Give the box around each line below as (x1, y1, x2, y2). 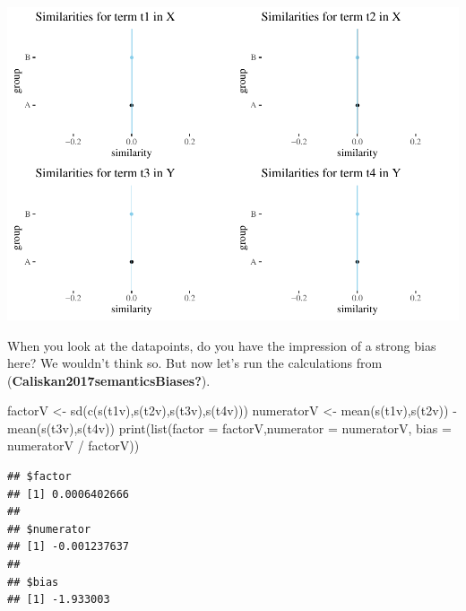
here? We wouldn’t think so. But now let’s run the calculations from (7, 354, 383, 372)
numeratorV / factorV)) (7, 436, 140, 455)
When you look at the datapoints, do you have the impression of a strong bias (7, 336, 436, 354)
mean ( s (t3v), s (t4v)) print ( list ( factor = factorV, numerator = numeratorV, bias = (7, 418, 452, 437)
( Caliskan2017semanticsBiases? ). (7, 371, 211, 389)
